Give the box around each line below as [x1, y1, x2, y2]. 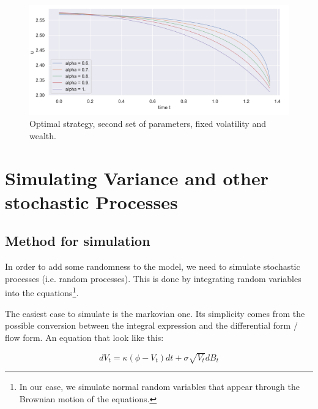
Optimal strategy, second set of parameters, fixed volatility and [29, 117, 266, 130]
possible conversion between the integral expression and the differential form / [5, 319, 298, 332]
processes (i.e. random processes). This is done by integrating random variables [5, 272, 301, 285]
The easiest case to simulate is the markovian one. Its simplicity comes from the [5, 307, 305, 319]
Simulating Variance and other [5, 165, 268, 190]
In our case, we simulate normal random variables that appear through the [19, 380, 300, 393]
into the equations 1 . [5, 285, 79, 299]
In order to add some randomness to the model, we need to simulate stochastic [5, 260, 300, 273]
